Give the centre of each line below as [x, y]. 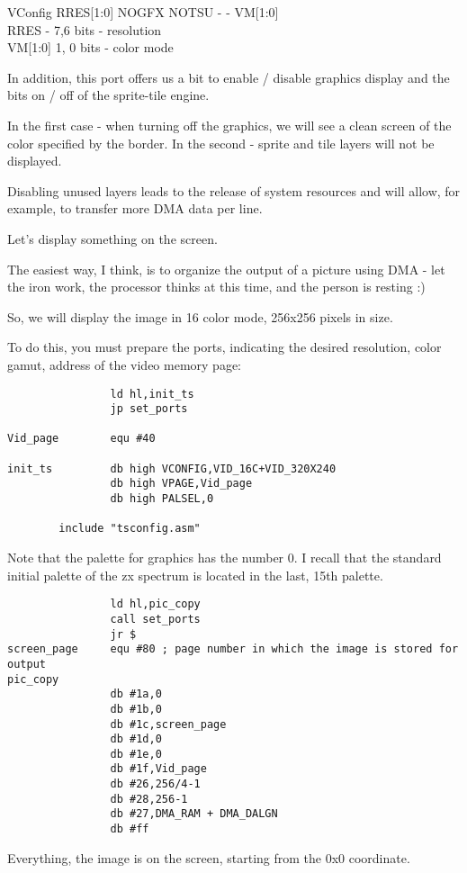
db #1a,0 [136, 694]
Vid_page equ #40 [81, 439]
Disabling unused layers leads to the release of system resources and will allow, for [234, 190]
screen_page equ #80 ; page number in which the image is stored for [233, 649]
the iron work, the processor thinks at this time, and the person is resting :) [216, 287]
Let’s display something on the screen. [112, 238]
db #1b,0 [136, 709]
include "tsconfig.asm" [130, 529]
